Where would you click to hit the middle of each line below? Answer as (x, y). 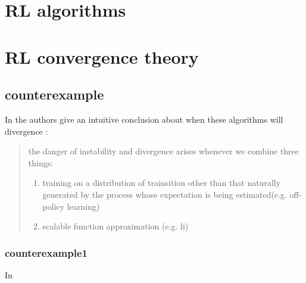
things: (41, 162)
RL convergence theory (102, 56)
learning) (83, 206)
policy (54, 206)
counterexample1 (46, 252)
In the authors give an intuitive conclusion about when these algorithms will (144, 119)
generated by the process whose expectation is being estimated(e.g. (165, 194)
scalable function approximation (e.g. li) (115, 226)
